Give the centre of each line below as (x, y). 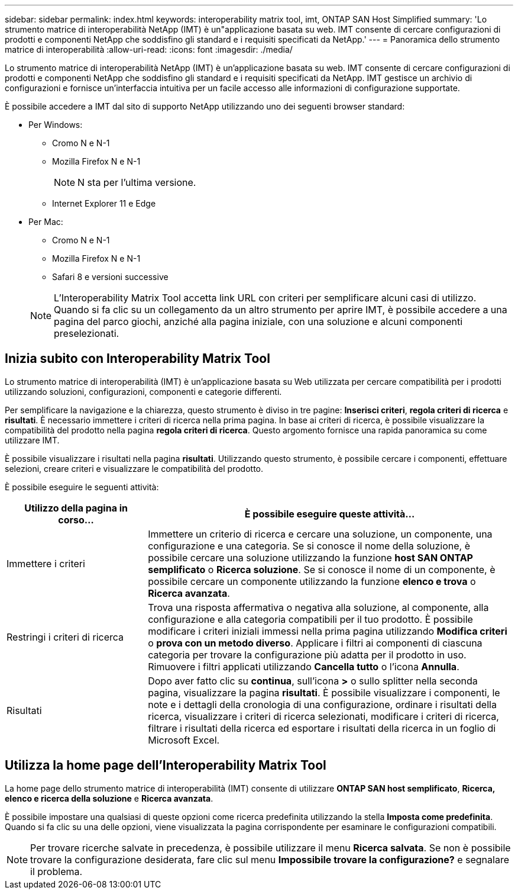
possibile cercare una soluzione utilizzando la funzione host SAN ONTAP (310, 557)
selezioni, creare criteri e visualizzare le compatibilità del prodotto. (134, 468)
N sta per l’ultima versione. (137, 182)
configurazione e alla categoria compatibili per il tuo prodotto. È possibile (310, 619)
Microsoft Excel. (184, 740)
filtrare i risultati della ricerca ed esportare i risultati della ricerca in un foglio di (322, 728)
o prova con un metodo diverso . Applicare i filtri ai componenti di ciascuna (315, 643)
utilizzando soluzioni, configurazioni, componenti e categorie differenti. (143, 391)
